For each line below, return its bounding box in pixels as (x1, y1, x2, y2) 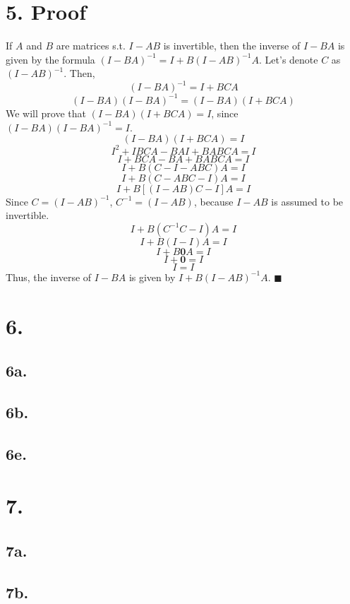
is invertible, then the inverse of (163, 38, 301, 53)
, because (193, 194, 234, 208)
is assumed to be (271, 194, 344, 208)
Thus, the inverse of (6, 269, 92, 284)
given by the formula (6, 52, 95, 66)
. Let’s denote (259, 52, 318, 66)
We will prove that (6, 105, 86, 120)
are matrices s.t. (56, 38, 126, 53)
